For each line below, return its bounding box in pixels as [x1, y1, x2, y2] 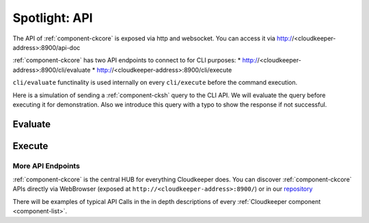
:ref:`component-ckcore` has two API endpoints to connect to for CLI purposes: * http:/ [12, 56, 258, 64]
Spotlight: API [12, 10, 93, 25]
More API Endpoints [12, 161, 80, 170]
